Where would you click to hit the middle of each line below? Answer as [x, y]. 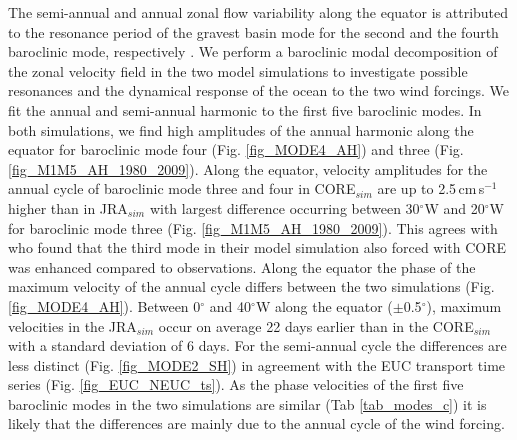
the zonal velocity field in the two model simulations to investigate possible [238, 70]
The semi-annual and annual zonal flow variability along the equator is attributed [258, 12]
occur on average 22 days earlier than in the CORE [316, 325]
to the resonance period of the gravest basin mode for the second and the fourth [253, 31]
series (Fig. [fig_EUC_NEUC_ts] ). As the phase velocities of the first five [236, 384]
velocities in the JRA [72, 325]
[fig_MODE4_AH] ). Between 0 [104, 305]
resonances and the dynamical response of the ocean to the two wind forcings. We [258, 90]
